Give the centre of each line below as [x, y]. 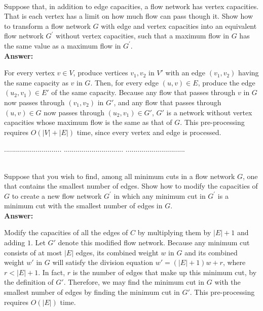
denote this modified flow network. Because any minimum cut [154, 242]
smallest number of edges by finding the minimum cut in [92, 292]
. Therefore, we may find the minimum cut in [134, 282]
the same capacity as [36, 82]
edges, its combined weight [117, 252]
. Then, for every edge [124, 82]
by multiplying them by [174, 232]
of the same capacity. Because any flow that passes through [143, 92]
